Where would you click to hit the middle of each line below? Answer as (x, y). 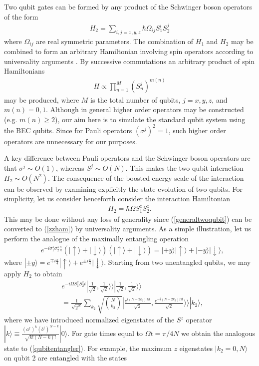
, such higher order (197, 130)
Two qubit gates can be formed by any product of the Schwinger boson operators (128, 7)
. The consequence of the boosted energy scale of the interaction (146, 177)
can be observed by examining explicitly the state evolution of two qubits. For (124, 189)
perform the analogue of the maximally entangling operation (96, 238)
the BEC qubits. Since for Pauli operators (68, 130)
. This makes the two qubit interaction (184, 168)
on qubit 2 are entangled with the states (65, 358)
